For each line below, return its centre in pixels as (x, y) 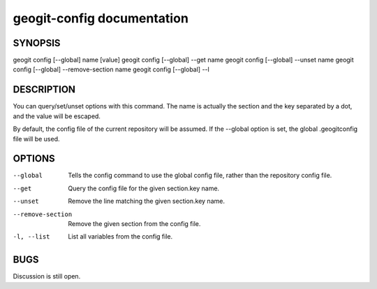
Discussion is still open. (47, 276)
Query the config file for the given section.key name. (144, 188)
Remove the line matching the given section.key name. (146, 201)
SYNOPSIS (37, 43)
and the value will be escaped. (57, 116)
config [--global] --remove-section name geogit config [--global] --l (111, 69)
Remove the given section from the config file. (134, 224)
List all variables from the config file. (120, 237)
